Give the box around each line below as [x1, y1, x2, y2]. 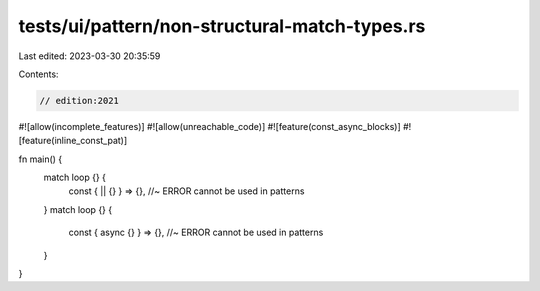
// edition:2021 [39, 95, 120, 106]
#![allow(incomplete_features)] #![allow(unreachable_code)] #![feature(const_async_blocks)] [18, 120, 402, 132]
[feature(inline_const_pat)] [18, 135, 128, 147]
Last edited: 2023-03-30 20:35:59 [18, 50, 161, 62]
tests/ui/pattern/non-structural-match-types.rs [18, 15, 426, 37]
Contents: [18, 68, 59, 80]
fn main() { [18, 153, 63, 165]
